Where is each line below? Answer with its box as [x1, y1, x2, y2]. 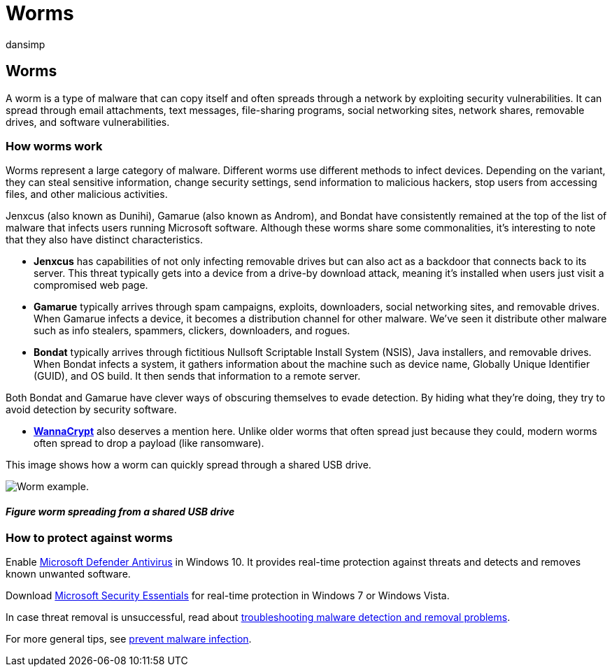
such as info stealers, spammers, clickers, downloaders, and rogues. [34, 324, 350, 337]
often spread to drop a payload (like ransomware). [34, 437, 264, 450]
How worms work [6, 138, 103, 153]
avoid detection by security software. [6, 403, 177, 416]
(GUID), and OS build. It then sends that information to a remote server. [34, 370, 361, 383]
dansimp [6, 38, 45, 50]
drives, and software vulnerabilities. [6, 115, 170, 128]
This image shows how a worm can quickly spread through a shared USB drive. [6, 459, 371, 471]
